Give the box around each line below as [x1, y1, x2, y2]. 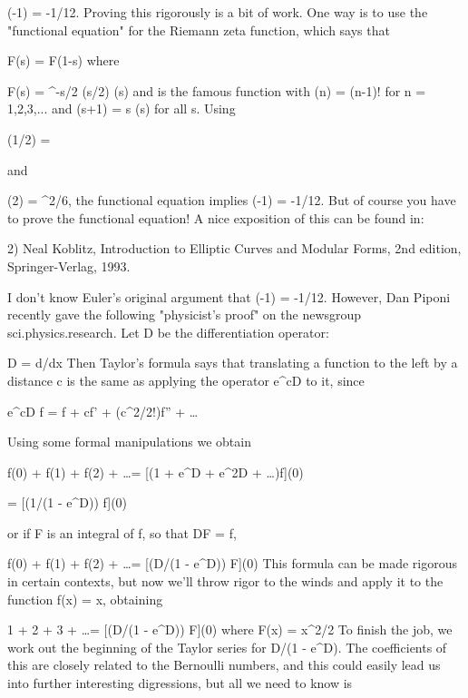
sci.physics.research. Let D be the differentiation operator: [7, 322, 329, 341]
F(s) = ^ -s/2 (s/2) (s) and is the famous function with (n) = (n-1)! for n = [7, 81, 426, 100]
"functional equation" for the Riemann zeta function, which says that [7, 20, 390, 39]
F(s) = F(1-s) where [7, 51, 120, 70]
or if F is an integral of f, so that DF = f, [7, 523, 237, 542]
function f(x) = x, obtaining [7, 589, 163, 608]
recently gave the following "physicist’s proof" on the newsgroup [7, 305, 362, 324]
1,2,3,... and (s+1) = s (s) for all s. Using [7, 99, 236, 118]
